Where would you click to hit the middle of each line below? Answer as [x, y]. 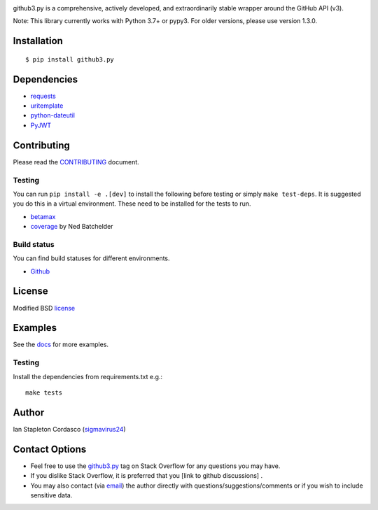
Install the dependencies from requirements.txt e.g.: [88, 376]
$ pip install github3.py [70, 59]
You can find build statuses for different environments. [92, 258]
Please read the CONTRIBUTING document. [76, 162]
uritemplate [47, 106]
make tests [44, 392]
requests [43, 96]
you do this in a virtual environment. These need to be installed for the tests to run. [132, 204]
